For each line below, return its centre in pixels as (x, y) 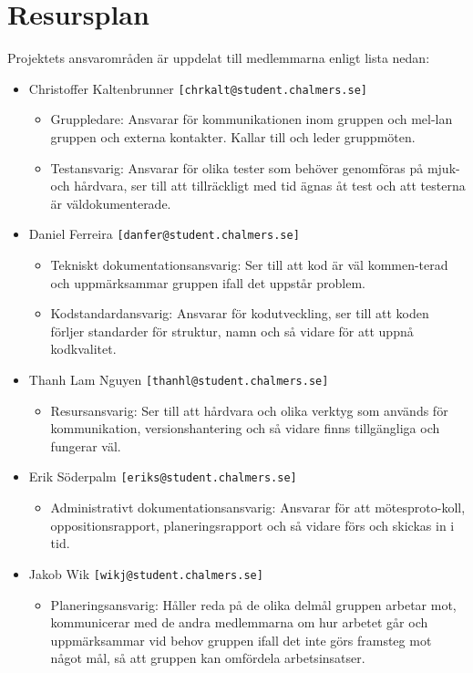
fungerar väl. (86, 445)
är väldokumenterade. (111, 203)
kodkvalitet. (83, 349)
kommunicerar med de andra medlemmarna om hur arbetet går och (239, 622)
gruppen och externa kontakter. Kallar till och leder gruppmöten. (233, 136)
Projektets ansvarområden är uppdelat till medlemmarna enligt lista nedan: (219, 58)
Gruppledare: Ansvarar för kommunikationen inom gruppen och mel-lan (252, 119)
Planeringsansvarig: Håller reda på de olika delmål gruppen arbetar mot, (253, 604)
